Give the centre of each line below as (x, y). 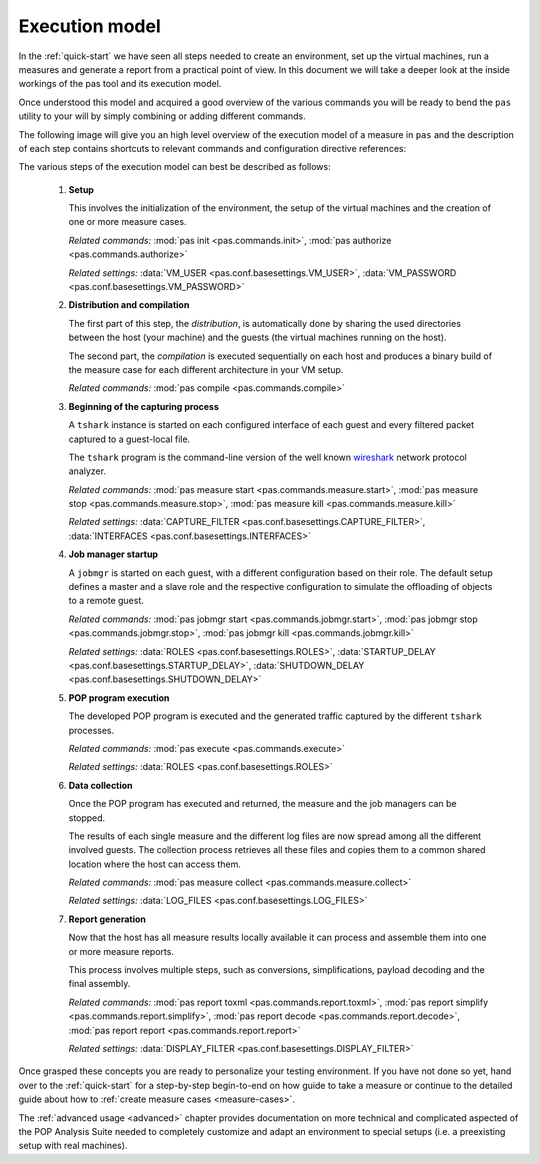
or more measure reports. (121, 951)
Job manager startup (113, 554)
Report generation (107, 919)
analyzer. (87, 471)
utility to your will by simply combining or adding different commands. (162, 116)
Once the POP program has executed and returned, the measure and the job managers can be (262, 804)
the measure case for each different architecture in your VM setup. (206, 369)
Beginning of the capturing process (143, 406)
